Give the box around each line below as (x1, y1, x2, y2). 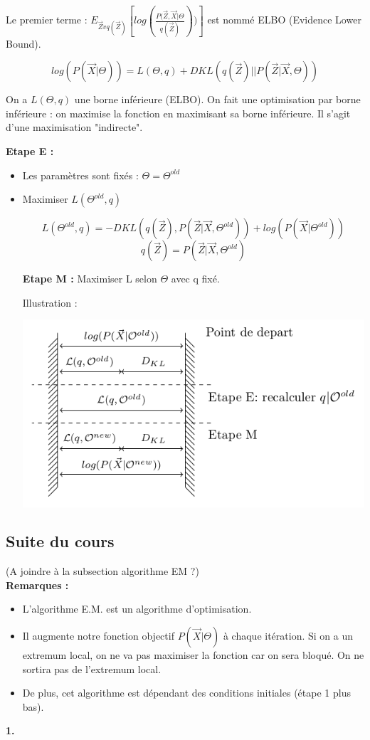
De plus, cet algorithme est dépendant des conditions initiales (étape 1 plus (22, 685, 351, 700)
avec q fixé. (171, 271, 220, 286)
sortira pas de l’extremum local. (22, 661, 162, 676)
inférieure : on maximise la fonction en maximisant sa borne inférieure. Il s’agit (6, 105, 351, 120)
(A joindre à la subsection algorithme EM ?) (6, 564, 199, 578)
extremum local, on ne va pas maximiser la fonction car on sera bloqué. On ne (22, 647, 364, 662)
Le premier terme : (6, 12, 88, 27)
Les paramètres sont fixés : (22, 167, 139, 182)
